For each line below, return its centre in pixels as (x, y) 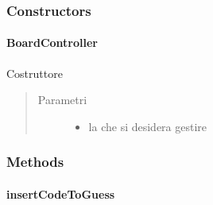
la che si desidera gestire (148, 126)
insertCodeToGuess (61, 193)
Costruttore (35, 73)
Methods (35, 162)
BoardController (52, 43)
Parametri (62, 100)
